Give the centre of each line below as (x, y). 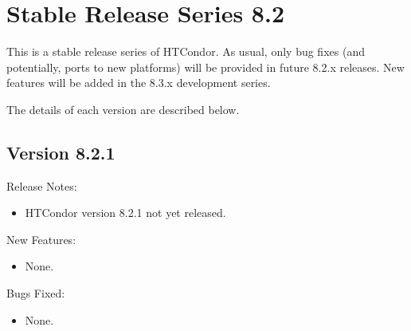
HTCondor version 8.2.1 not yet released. (125, 213)
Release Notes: (42, 185)
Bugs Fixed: (36, 293)
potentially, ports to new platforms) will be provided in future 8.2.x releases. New (205, 67)
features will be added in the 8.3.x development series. (139, 83)
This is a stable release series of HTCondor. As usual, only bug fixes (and (186, 51)
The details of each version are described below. (123, 109)
